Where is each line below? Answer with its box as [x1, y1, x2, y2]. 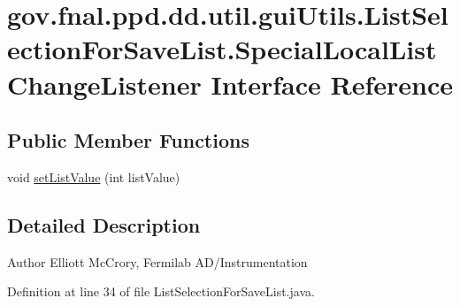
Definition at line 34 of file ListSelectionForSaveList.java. [7, 282, 315, 301]
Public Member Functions [7, 126, 249, 154]
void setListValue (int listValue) [7, 167, 180, 186]
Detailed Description [7, 210, 201, 238]
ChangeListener [7, 65, 202, 102]
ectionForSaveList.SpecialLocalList [7, 31, 437, 67]
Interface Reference [211, 65, 454, 102]
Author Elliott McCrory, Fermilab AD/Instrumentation [7, 252, 308, 271]
